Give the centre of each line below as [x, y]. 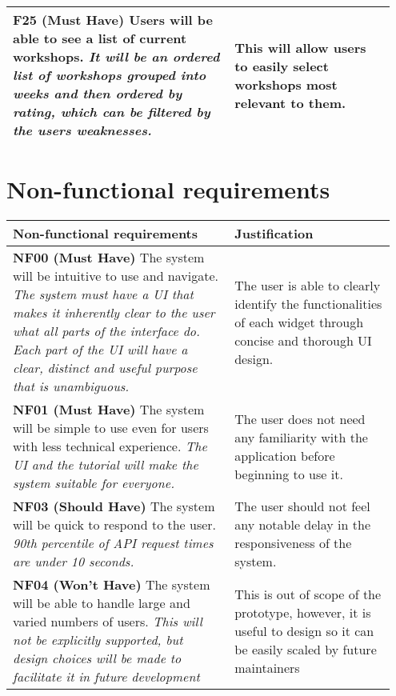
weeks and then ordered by [98, 93]
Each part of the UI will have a [100, 350]
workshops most [286, 84]
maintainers [267, 667]
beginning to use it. [289, 474]
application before [285, 455]
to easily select [282, 66]
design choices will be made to [97, 658]
